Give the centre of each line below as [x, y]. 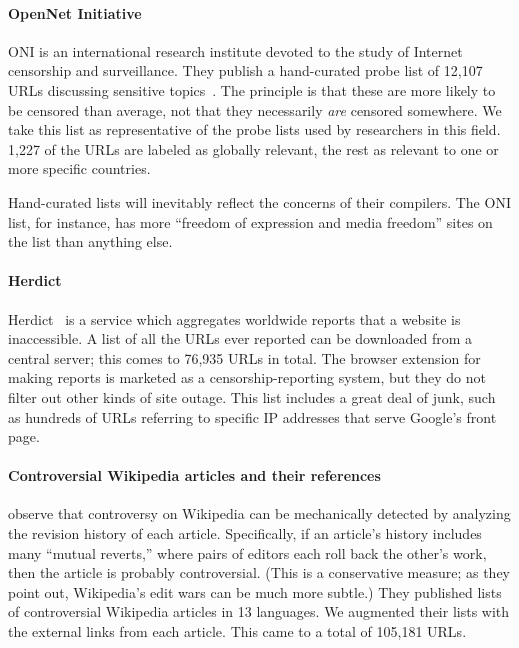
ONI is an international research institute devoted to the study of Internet [235, 50]
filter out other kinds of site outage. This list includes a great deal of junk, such [252, 396]
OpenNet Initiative [75, 12]
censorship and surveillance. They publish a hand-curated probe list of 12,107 [245, 70]
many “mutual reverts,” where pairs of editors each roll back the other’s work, [247, 552]
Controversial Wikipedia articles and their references [194, 475]
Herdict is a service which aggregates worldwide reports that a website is [234, 318]
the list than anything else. [90, 241]
